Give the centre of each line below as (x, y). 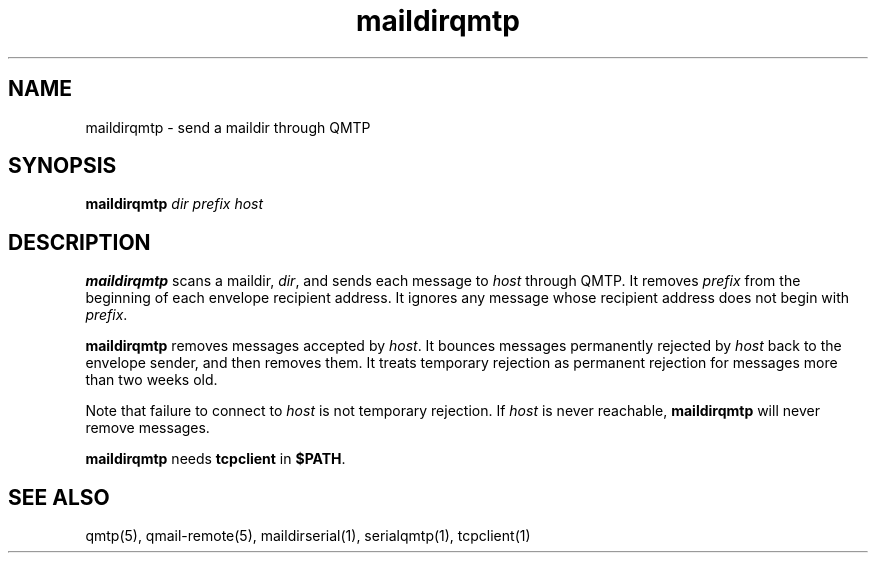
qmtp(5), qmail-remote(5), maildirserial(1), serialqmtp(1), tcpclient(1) (308, 536)
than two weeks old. (151, 380)
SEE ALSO (59, 497)
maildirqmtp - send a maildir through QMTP (228, 127)
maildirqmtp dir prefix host (174, 204)
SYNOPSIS (62, 166)
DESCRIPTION (79, 242)
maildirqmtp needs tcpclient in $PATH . (215, 459)
